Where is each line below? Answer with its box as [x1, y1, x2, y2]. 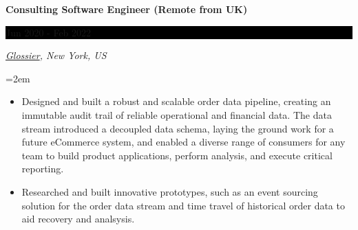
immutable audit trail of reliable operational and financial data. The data [21, 107, 332, 122]
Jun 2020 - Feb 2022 [6, 25, 92, 39]
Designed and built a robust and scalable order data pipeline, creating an [21, 94, 331, 108]
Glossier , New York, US [6, 48, 107, 62]
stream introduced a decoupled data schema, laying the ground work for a [21, 121, 334, 135]
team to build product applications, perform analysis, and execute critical [21, 148, 333, 162]
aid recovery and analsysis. [21, 211, 135, 226]
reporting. [21, 161, 64, 176]
